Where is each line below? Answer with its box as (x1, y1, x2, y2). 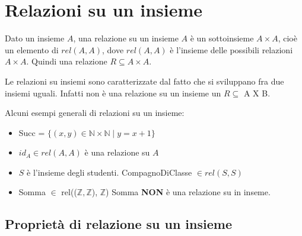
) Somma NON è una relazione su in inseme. (106, 186, 271, 198)
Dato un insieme (5, 32, 65, 44)
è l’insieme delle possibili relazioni (170, 43, 293, 56)
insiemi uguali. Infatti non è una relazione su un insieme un (5, 86, 221, 99)
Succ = (18, 126, 45, 138)
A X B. (243, 86, 271, 99)
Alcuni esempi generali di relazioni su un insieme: (5, 106, 185, 119)
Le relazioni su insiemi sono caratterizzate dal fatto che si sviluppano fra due (5, 75, 284, 87)
